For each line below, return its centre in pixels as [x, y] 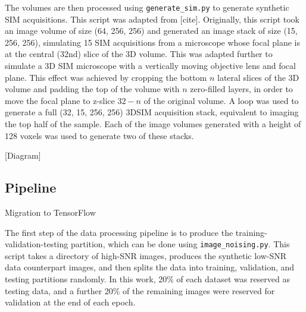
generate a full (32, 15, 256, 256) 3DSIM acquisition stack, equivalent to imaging [152, 112]
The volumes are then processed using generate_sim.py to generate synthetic [147, 7]
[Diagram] [23, 155]
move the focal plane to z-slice [60, 100]
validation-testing [37, 244]
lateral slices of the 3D [258, 77]
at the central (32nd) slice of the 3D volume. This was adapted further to [139, 54]
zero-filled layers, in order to [241, 89]
